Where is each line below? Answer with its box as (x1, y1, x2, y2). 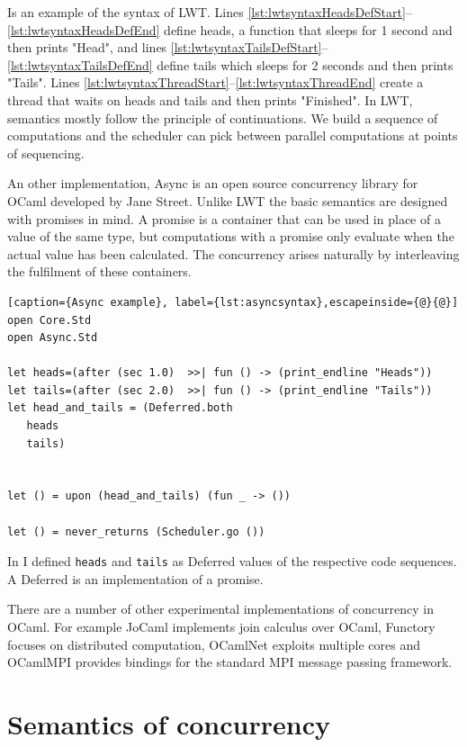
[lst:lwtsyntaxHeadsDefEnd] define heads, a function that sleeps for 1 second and (7, 20, 453, 39)
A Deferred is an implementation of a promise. (7, 569, 264, 588)
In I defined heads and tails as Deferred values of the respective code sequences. (7, 552, 457, 571)
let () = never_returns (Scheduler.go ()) (7, 525, 265, 538)
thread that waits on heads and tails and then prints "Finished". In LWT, (7, 90, 413, 109)
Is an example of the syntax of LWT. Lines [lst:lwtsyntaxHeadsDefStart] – (7, 3, 412, 21)
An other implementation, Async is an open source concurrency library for (7, 174, 418, 193)
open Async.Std (7, 331, 98, 345)
